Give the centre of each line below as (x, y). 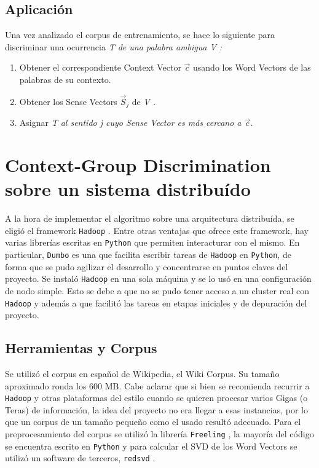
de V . (144, 101)
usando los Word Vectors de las (252, 67)
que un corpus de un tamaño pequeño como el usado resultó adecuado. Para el (153, 422)
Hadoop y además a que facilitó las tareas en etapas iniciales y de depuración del (156, 302)
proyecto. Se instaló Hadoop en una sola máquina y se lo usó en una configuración (158, 279)
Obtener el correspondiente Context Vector (100, 67)
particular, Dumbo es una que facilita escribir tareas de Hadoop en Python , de (148, 255)
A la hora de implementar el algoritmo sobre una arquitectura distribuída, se (150, 218)
